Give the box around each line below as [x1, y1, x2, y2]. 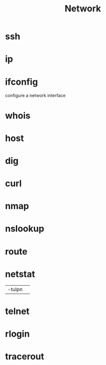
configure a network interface [5, 93, 66, 99]
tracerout [5, 351, 44, 362]
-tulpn [7, 286, 23, 293]
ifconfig [5, 76, 38, 87]
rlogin [5, 328, 30, 339]
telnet [5, 306, 30, 317]
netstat [5, 268, 35, 280]
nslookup [5, 223, 44, 234]
